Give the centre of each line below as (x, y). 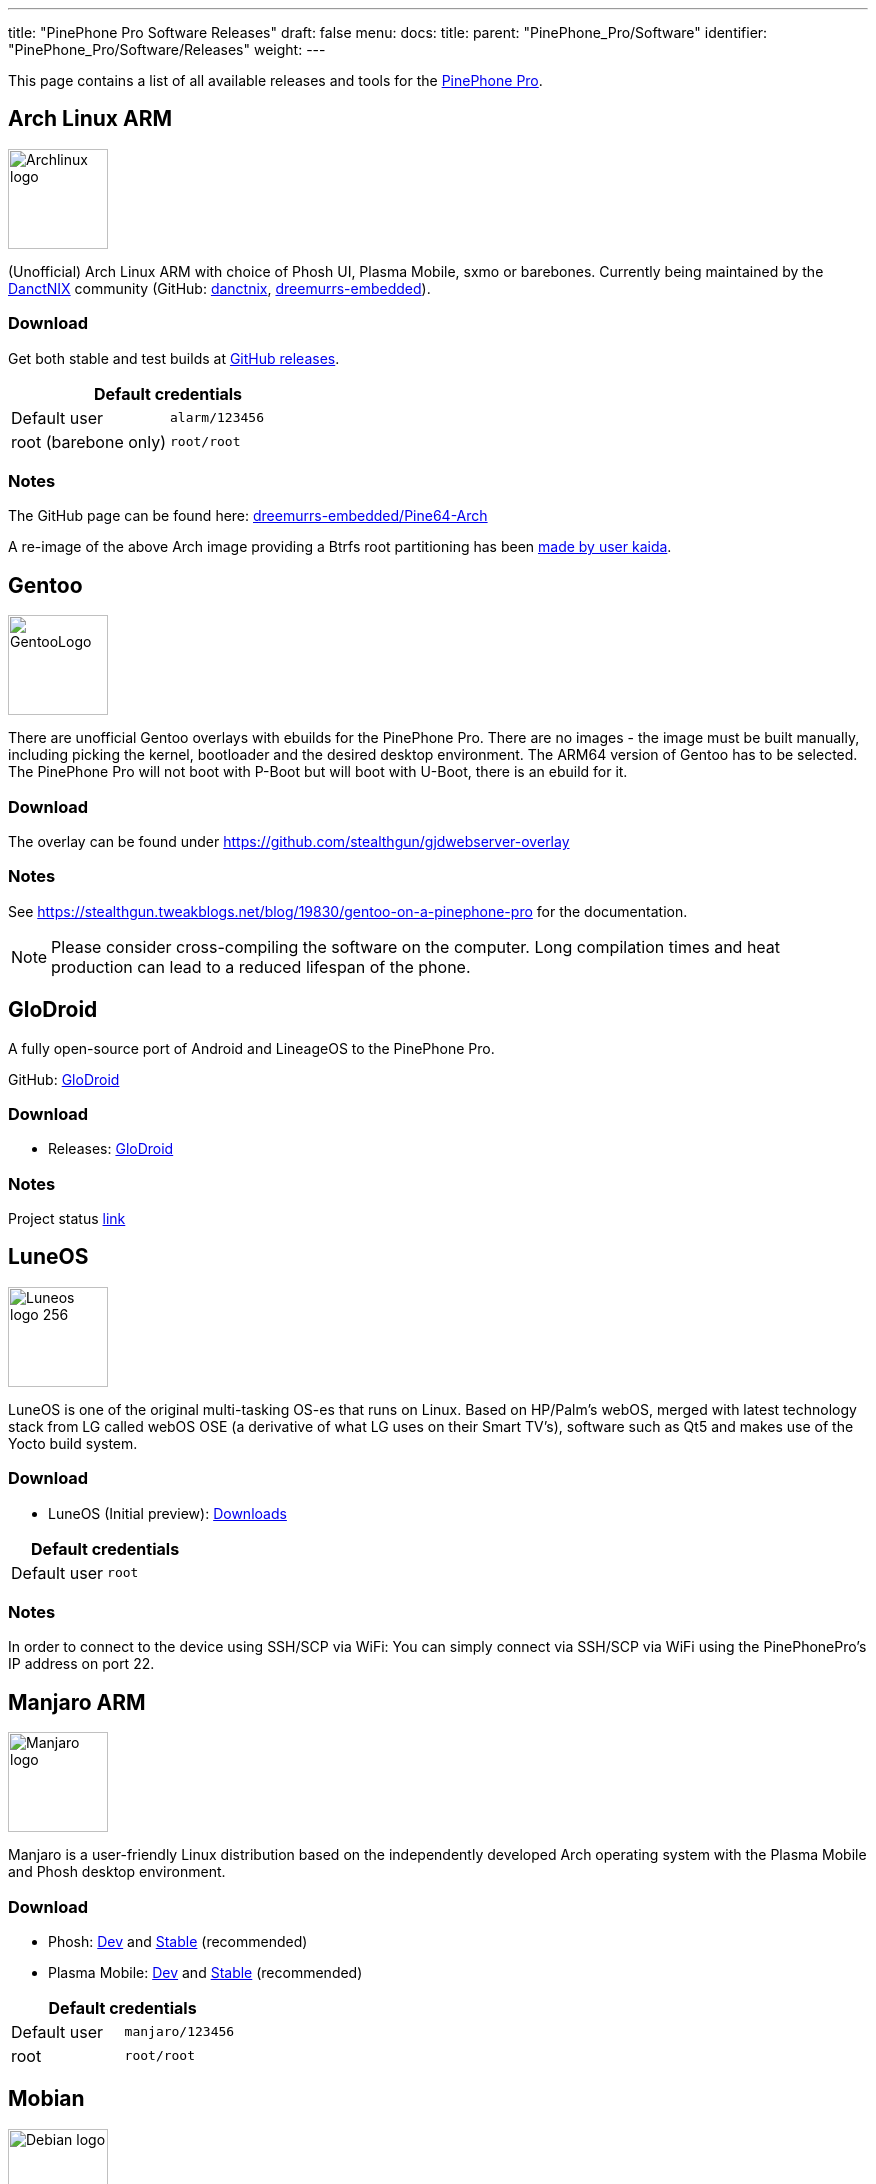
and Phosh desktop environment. (117, 1872)
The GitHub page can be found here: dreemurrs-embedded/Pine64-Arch (248, 516)
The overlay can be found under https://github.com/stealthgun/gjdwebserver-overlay (289, 841)
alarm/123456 (217, 418)
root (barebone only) (89, 441)
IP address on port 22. (81, 1664)
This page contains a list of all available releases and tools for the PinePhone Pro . (275, 80)
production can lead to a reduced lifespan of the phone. (261, 966)
